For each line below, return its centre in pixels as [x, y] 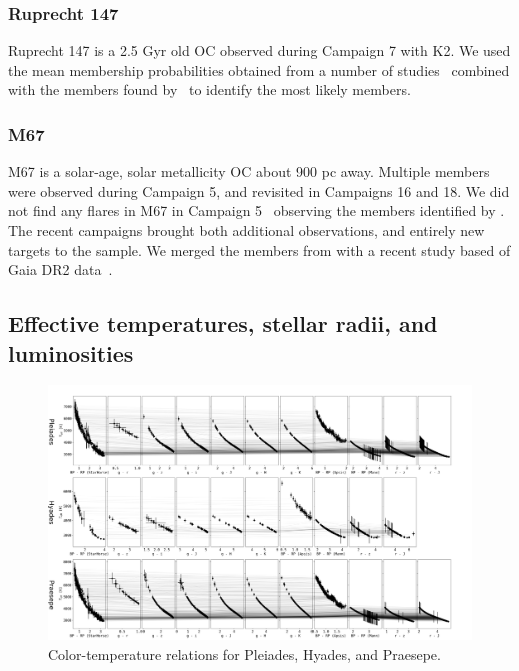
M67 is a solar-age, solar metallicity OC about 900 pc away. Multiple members [249, 171]
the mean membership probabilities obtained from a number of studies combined [259, 69]
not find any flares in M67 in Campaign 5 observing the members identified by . [256, 210]
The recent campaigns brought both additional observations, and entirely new [246, 230]
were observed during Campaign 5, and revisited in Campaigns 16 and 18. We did [259, 190]
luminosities [71, 352]
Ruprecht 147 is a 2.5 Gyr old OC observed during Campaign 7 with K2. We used [259, 50]
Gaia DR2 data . [60, 269]
